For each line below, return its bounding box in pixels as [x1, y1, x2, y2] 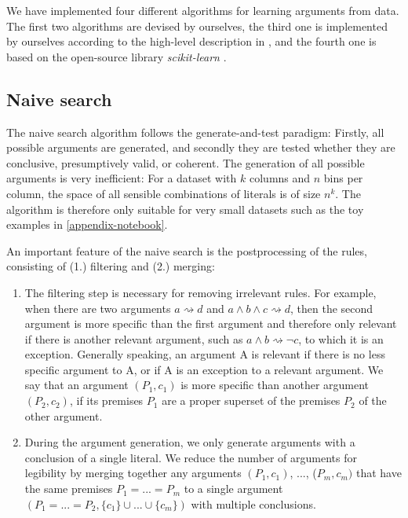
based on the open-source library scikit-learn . [6, 48, 227, 64]
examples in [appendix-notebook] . [6, 216, 168, 233]
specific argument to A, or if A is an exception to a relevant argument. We [24, 361, 384, 377]
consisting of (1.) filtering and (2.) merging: [6, 258, 215, 274]
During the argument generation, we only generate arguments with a [24, 434, 355, 450]
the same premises [24, 480, 113, 497]
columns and [249, 170, 311, 186]
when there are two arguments [24, 299, 171, 316]
